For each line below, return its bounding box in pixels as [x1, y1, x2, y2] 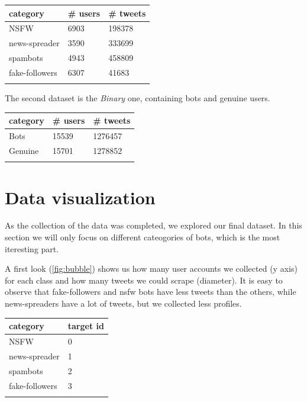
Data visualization [5, 185, 156, 209]
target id [67, 320, 104, 332]
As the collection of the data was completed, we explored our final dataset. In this [5, 219, 302, 231]
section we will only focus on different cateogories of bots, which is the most [5, 231, 280, 243]
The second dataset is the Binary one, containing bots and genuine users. [5, 92, 270, 104]
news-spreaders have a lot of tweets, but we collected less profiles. [5, 297, 242, 310]
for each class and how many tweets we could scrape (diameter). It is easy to [5, 274, 283, 286]
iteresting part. [5, 242, 59, 255]
